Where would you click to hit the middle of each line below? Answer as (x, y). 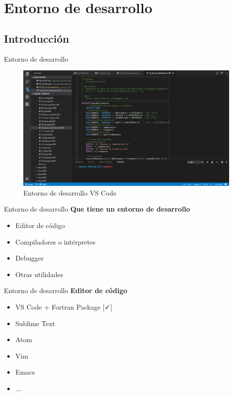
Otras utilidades (39, 274)
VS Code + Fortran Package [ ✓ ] (64, 307)
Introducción (37, 38)
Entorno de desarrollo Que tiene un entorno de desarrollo (97, 209)
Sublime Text (35, 323)
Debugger (29, 258)
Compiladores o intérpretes (55, 241)
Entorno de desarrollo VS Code (70, 192)
